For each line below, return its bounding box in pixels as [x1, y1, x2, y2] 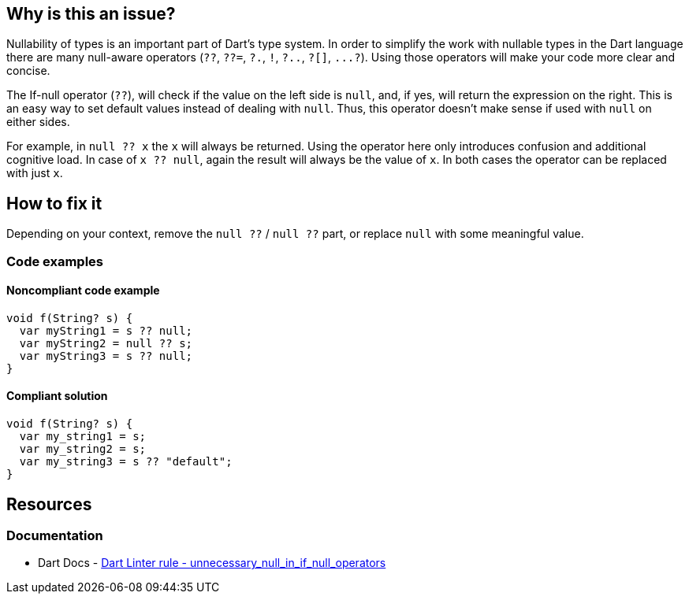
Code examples [6, 253, 104, 269]
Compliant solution [6, 389, 108, 403]
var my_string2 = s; [19, 443, 147, 456]
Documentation [6, 527, 103, 543]
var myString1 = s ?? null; [19, 324, 193, 337]
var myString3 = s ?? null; [19, 349, 193, 362]
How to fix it [6, 193, 102, 213]
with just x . [6, 166, 63, 180]
